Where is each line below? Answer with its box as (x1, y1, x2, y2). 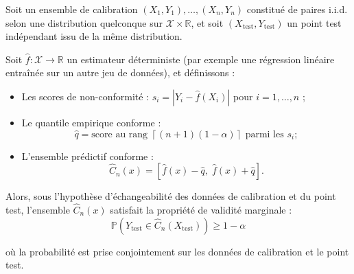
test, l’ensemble (5, 202, 70, 216)
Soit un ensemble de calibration (5, 2, 138, 16)
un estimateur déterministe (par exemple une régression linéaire (67, 52, 335, 66)
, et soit (191, 15, 224, 30)
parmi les (245, 129, 284, 139)
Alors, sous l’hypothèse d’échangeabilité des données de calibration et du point (5, 189, 336, 203)
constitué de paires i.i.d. (246, 2, 348, 16)
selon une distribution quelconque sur (5, 15, 163, 30)
